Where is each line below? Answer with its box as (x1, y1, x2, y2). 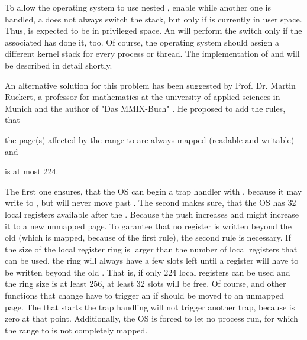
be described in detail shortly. (5, 59, 112, 71)
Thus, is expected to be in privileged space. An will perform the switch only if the (5, 24, 302, 37)
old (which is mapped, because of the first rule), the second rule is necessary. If (5, 231, 291, 244)
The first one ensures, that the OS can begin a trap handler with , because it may (5, 184, 302, 197)
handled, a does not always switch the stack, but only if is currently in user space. (5, 12, 302, 25)
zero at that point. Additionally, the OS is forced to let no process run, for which (5, 312, 298, 325)
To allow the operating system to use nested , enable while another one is (5, 1, 271, 13)
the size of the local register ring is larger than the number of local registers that (5, 242, 298, 255)
